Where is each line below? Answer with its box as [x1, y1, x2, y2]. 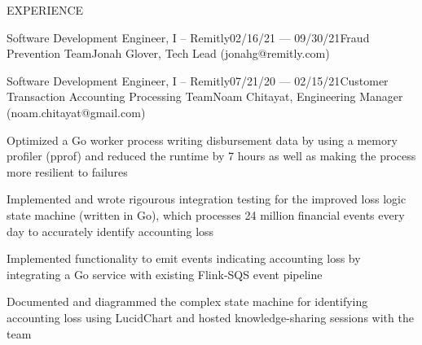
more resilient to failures [7, 163, 128, 180]
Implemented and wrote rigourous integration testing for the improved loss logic [7, 190, 407, 207]
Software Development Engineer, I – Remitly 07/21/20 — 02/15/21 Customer [7, 72, 389, 89]
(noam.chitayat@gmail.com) [7, 103, 146, 120]
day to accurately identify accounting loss [7, 222, 214, 239]
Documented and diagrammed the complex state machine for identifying [7, 293, 368, 310]
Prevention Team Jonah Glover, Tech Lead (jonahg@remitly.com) [7, 45, 330, 62]
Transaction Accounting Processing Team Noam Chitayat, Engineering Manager [7, 88, 403, 105]
